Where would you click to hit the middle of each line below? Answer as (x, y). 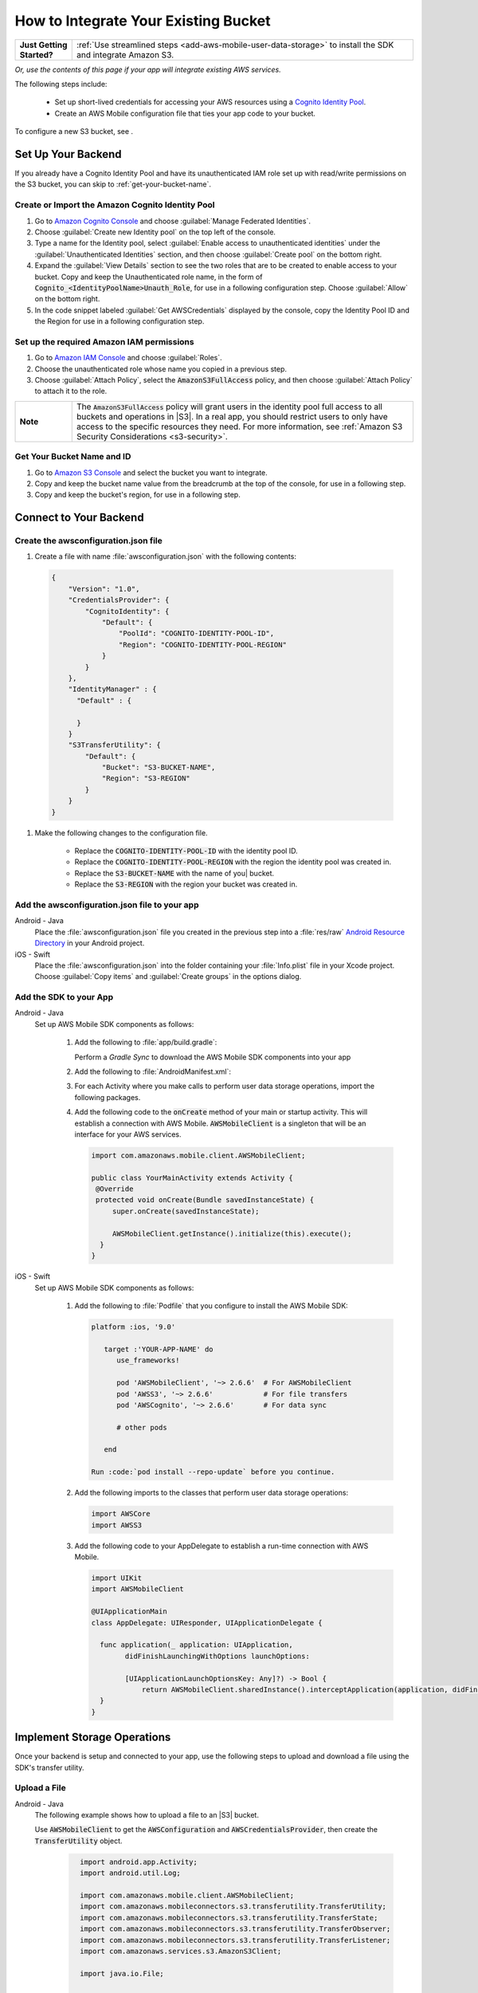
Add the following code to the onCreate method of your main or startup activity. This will (221, 1112)
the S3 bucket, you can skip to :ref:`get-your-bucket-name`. (113, 184)
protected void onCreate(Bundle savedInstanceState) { (205, 1200)
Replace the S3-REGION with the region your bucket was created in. (186, 884)
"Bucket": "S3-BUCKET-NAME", (159, 768)
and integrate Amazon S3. (125, 54)
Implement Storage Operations (93, 1737)
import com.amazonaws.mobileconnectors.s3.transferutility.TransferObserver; (235, 1929)
